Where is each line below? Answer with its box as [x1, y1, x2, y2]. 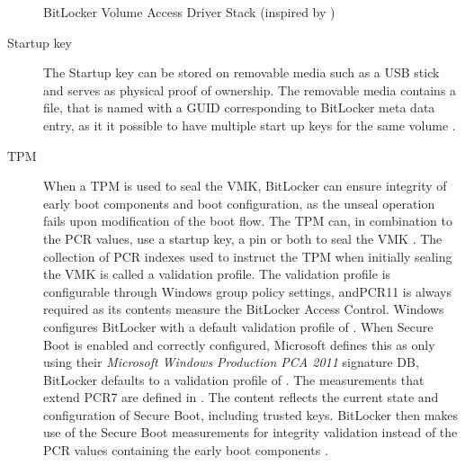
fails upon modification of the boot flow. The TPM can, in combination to [43, 211, 452, 230]
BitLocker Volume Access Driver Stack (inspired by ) [43, 3, 335, 21]
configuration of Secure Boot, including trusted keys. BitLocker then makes [43, 405, 459, 424]
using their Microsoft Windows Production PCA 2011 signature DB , [43, 353, 419, 371]
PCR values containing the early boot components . [43, 441, 328, 460]
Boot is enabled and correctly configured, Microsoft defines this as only [43, 335, 435, 353]
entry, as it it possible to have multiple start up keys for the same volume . [43, 115, 456, 134]
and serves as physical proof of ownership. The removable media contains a [43, 80, 457, 99]
